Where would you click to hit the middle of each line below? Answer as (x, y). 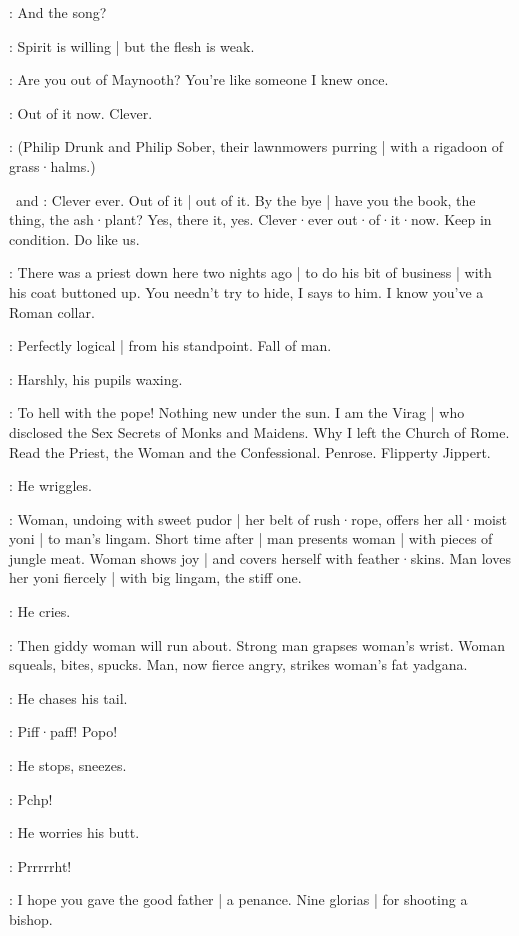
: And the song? (58, 12)
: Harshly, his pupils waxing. (96, 378)
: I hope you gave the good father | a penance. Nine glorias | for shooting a (238, 899)
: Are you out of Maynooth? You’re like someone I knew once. (199, 79)
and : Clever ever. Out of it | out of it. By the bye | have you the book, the (245, 199)
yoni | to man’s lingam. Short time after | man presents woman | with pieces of (251, 538)
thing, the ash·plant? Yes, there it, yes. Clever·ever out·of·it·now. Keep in (250, 219)
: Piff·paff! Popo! (63, 731)
